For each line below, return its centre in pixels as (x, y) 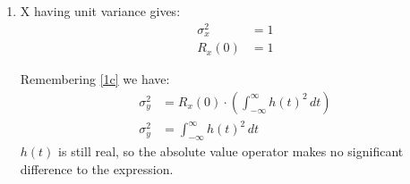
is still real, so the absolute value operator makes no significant (231, 151)
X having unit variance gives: (100, 11)
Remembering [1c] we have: (95, 79)
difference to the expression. (97, 168)
